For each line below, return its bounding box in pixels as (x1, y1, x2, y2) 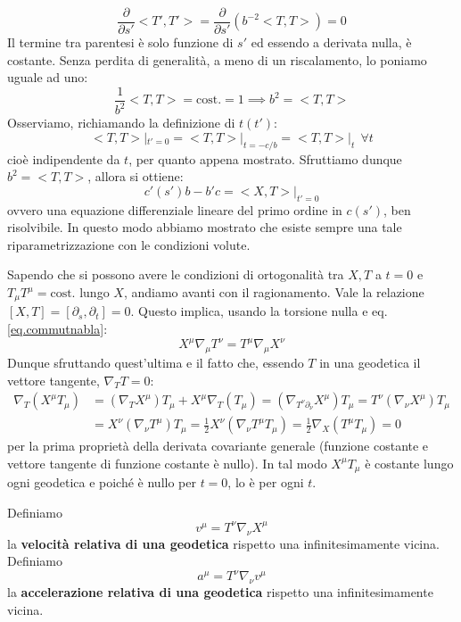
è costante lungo (365, 453, 454, 472)
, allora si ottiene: (87, 167, 184, 186)
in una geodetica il (319, 352, 421, 371)
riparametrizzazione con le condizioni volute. (7, 235, 251, 253)
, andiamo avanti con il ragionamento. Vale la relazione (123, 283, 424, 301)
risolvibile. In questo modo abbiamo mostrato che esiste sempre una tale (7, 218, 402, 236)
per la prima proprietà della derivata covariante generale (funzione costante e (7, 436, 429, 455)
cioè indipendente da (7, 149, 120, 168)
